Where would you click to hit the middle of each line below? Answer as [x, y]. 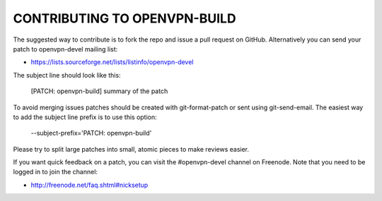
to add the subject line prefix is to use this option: [85, 117]
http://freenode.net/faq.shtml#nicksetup [89, 185]
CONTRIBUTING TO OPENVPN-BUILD [125, 18]
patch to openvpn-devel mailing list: [65, 49]
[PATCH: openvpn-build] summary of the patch [99, 91]
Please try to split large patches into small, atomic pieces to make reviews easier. [131, 149]
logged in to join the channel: [56, 172]
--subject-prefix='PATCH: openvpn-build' [91, 133]
